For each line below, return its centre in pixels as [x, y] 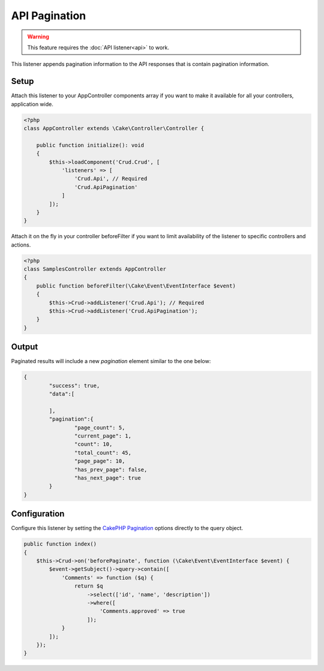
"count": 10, [93, 444]
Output [25, 347]
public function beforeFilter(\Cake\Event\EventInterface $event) [136, 286]
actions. [21, 245]
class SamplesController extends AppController [95, 269]
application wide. [32, 104]
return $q [88, 586]
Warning [38, 37]
